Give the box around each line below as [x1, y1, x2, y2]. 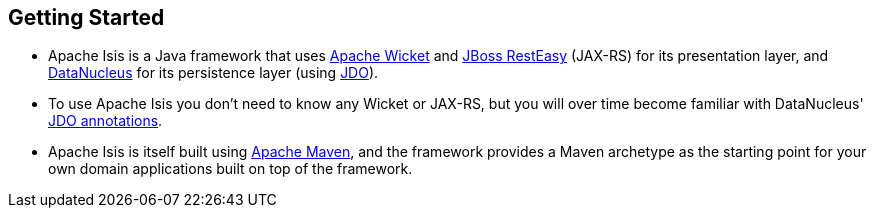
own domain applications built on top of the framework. [48, 160, 413, 178]
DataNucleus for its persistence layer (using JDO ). [48, 64, 379, 82]
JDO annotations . [48, 112, 163, 130]
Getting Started [8, 5, 165, 30]
